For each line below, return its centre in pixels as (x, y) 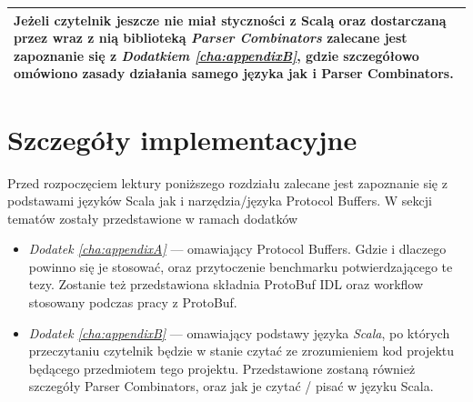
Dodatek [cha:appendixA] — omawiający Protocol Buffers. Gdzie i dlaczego (237, 249)
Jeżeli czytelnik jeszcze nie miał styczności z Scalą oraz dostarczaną (230, 20)
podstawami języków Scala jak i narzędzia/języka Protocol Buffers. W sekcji (220, 201)
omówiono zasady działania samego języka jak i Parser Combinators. (234, 73)
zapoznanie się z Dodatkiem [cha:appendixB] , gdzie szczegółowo (216, 55)
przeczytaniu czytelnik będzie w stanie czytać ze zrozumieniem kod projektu (242, 351)
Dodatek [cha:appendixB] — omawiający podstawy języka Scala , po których (239, 332)
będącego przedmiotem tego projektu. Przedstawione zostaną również (222, 368)
